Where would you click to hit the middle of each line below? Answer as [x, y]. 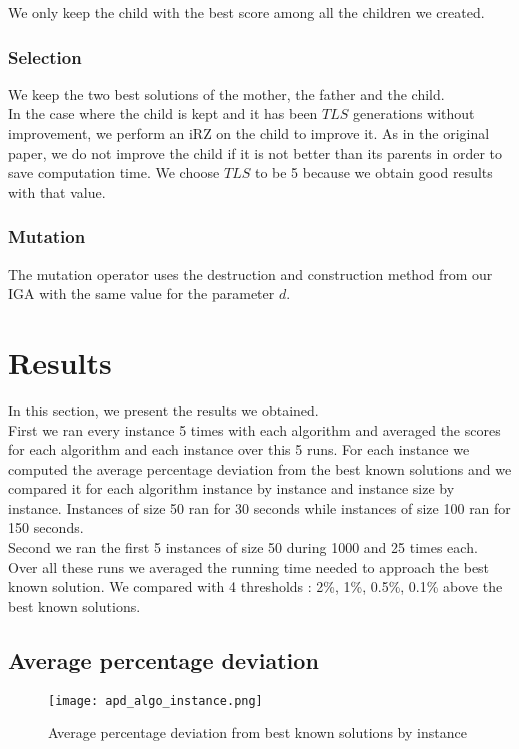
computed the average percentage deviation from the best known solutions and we [260, 468]
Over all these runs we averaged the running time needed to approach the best [249, 566]
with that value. [57, 191]
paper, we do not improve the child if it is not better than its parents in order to [255, 152]
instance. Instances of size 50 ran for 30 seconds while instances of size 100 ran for [259, 507]
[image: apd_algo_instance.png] [155, 700]
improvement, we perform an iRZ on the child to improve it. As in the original [249, 133]
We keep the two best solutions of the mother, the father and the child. [226, 93]
